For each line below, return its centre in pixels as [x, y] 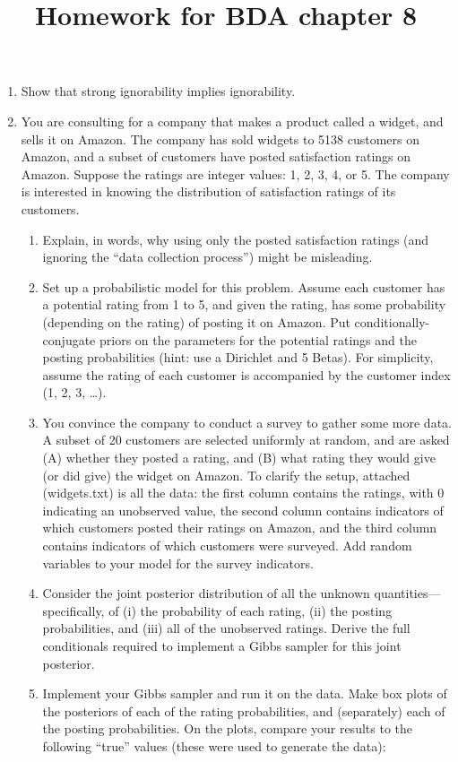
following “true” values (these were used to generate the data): [214, 745]
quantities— [407, 593]
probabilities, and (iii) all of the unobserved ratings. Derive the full [226, 628]
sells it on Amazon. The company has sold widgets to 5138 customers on [220, 139]
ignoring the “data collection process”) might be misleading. [207, 257]
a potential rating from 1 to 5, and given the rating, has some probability [244, 304]
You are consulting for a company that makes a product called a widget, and [232, 121]
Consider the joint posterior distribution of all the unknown [206, 593]
